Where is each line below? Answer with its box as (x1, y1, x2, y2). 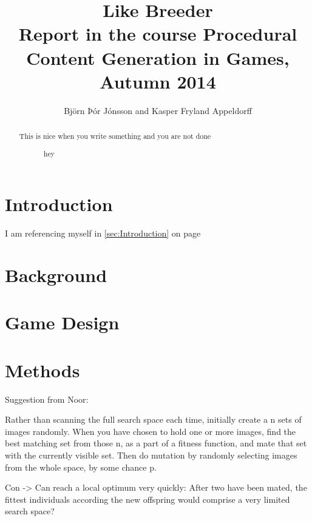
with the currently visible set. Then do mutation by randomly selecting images (5, 449, 297, 462)
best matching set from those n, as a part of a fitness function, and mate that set (5, 437, 307, 449)
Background (5, 263, 107, 287)
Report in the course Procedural (18, 21, 297, 46)
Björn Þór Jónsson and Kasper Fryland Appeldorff (64, 104, 252, 116)
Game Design (5, 310, 120, 335)
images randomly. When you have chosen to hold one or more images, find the (5, 425, 296, 437)
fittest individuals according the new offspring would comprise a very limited (5, 492, 290, 505)
